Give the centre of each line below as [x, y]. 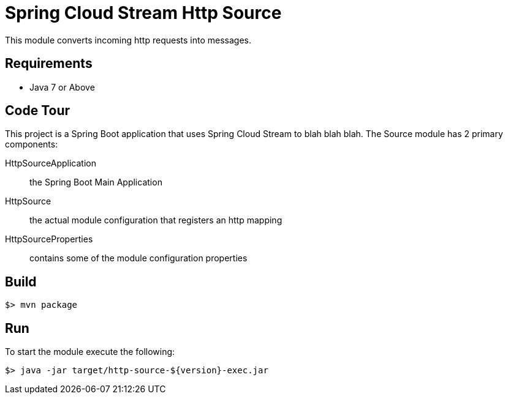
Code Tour [38, 111]
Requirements [49, 64]
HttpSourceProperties [49, 239]
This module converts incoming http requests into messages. [128, 40]
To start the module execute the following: [90, 352]
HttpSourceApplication [51, 163]
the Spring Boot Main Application [96, 182]
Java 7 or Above [62, 87]
